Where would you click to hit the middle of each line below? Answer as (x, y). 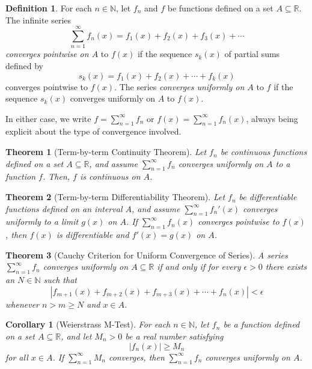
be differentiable (268, 197)
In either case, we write (48, 118)
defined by (25, 65)
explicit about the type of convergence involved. (93, 131)
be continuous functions (264, 152)
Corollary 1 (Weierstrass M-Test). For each (88, 324)
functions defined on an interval (64, 208)
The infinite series (38, 20)
